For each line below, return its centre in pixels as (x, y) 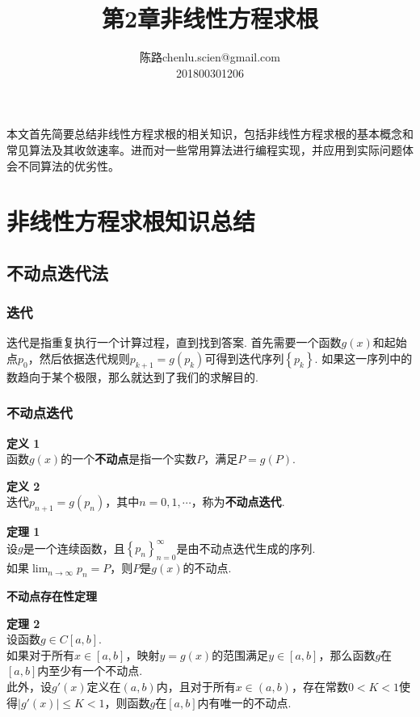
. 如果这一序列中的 (363, 358)
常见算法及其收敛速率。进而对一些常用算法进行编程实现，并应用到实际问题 (204, 149)
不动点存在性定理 (52, 595)
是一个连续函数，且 (74, 548)
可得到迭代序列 (244, 358)
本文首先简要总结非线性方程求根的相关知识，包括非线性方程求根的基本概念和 (210, 134)
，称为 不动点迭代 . (238, 502)
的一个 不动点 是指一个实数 (129, 459)
